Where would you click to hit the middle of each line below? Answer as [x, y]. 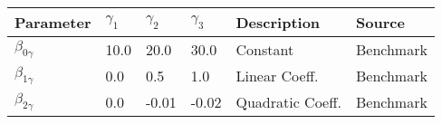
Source [380, 22]
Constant [265, 49]
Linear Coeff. [277, 76]
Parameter [53, 22]
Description [278, 22]
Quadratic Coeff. [288, 102]
